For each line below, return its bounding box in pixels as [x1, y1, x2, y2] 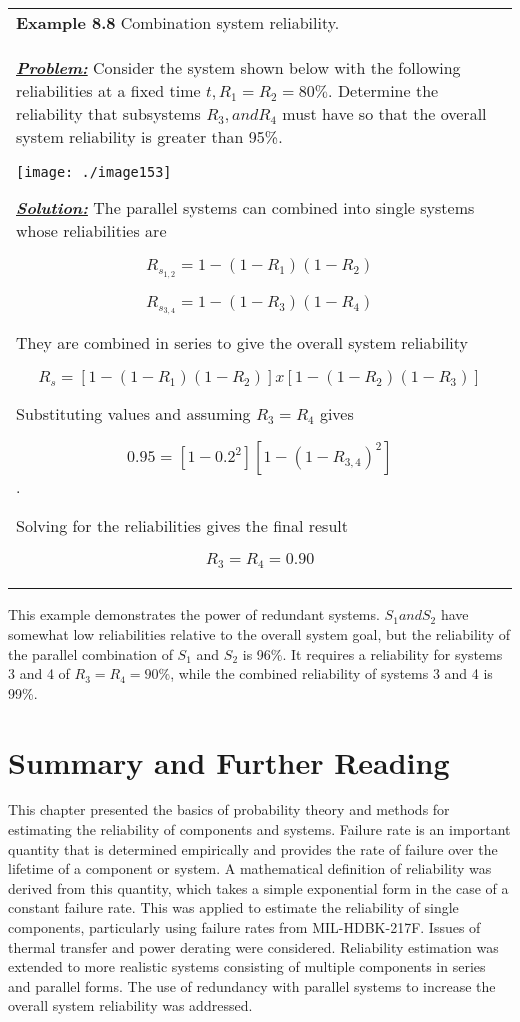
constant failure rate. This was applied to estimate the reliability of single [8, 897, 459, 918]
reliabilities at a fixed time [16, 79, 201, 102]
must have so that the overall [282, 102, 487, 125]
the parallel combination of [8, 643, 173, 664]
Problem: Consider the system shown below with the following [16, 56, 461, 79]
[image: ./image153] [16, 164, 172, 180]
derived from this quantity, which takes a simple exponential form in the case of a [8, 877, 509, 898]
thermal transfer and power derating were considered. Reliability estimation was [8, 936, 499, 957]
